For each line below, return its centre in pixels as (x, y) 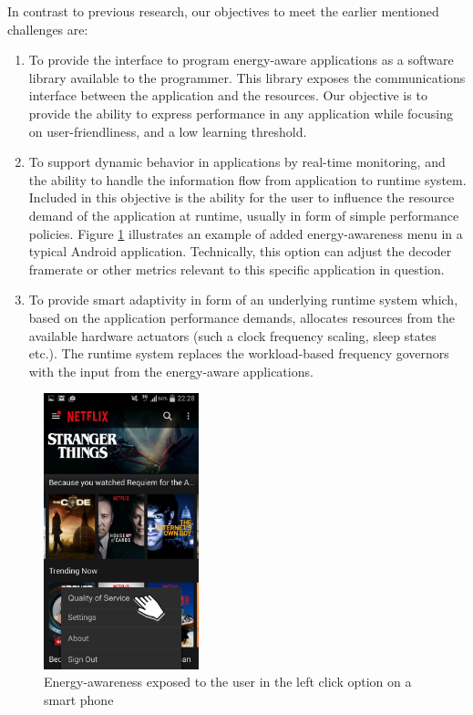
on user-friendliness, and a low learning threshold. (168, 131)
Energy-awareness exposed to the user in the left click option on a (228, 682)
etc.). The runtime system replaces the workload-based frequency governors (239, 353)
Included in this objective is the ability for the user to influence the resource (242, 197)
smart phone (79, 699)
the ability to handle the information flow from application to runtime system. (247, 179)
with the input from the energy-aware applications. (171, 371)
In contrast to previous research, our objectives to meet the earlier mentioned (223, 11)
